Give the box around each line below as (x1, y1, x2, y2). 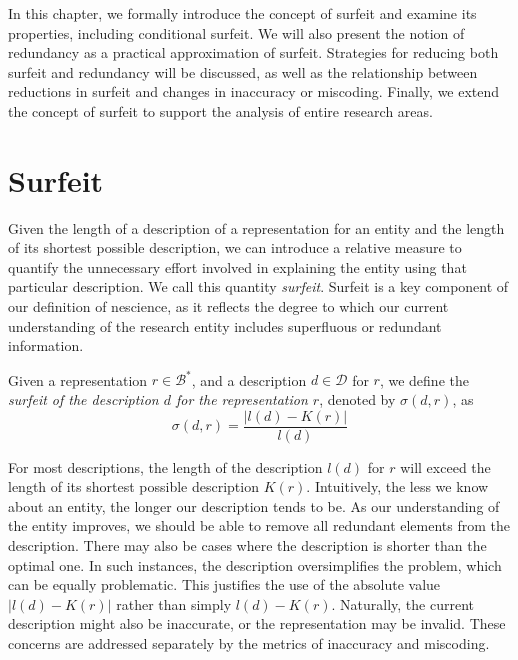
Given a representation (8, 369, 148, 390)
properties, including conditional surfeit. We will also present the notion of (8, 22, 465, 43)
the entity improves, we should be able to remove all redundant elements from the (8, 515, 511, 536)
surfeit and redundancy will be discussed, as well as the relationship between (8, 61, 478, 82)
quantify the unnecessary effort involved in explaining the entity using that (8, 256, 467, 277)
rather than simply (116, 593, 232, 614)
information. (8, 335, 84, 356)
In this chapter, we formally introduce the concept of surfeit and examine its (8, 3, 477, 23)
